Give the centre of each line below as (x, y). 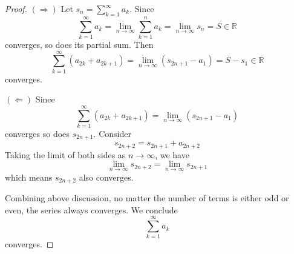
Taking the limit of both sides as (65, 154)
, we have (172, 154)
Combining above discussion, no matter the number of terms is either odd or (147, 198)
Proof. (16, 8)
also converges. (106, 177)
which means (29, 177)
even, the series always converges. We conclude (91, 209)
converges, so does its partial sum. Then (79, 44)
